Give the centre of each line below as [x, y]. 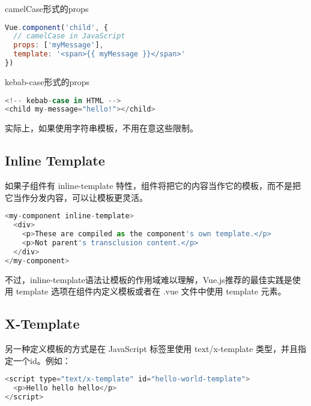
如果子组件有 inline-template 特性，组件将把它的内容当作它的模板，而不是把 [153, 186]
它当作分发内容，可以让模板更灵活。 [76, 197]
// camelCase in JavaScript [69, 36]
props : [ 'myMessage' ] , [59, 45]
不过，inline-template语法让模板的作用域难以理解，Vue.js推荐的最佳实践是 [149, 279]
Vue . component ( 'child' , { [56, 27]
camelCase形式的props [47, 8]
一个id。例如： [42, 360]
